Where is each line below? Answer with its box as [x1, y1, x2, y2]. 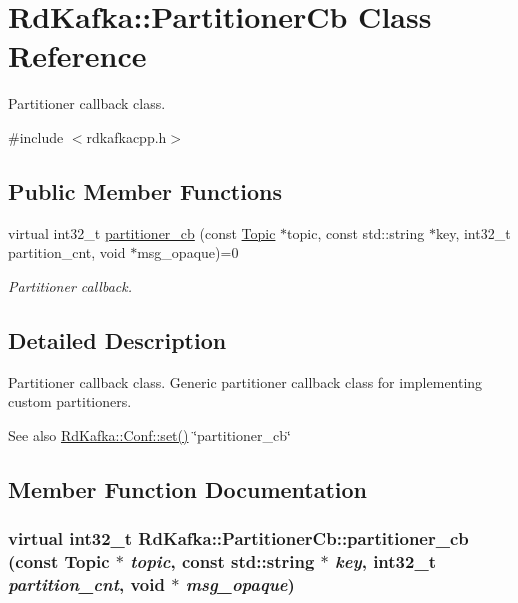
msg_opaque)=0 [137, 242, 239, 263]
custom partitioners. [8, 391, 132, 412]
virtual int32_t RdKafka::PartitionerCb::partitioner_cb [8, 526, 469, 551]
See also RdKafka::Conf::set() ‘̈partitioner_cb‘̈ [8, 424, 291, 445]
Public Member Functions [8, 175, 282, 206]
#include [8, 126, 64, 147]
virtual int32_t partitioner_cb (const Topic [8, 222, 276, 243]
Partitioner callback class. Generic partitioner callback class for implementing [8, 371, 483, 392]
